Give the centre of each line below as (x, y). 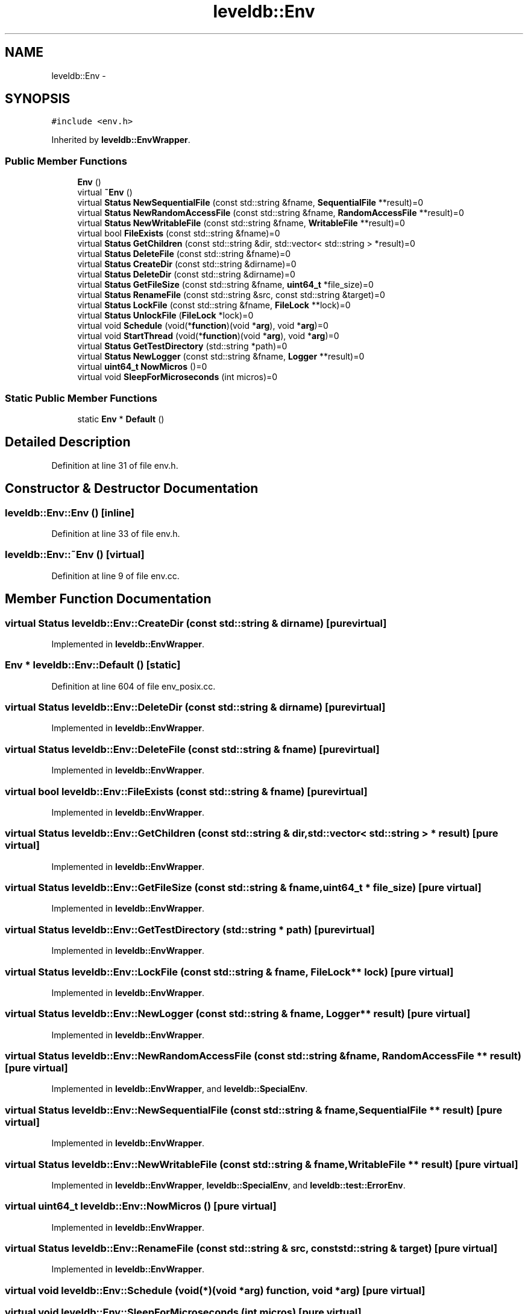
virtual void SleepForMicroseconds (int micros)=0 (178, 377)
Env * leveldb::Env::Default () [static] (93, 665)
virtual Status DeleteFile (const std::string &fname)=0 (184, 254)
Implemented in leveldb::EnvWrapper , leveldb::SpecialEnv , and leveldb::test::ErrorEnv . (228, 1185)
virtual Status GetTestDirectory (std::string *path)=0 (182, 346)
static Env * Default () (121, 419)
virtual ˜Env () (105, 192)
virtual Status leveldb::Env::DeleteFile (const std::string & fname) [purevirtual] (192, 749)
